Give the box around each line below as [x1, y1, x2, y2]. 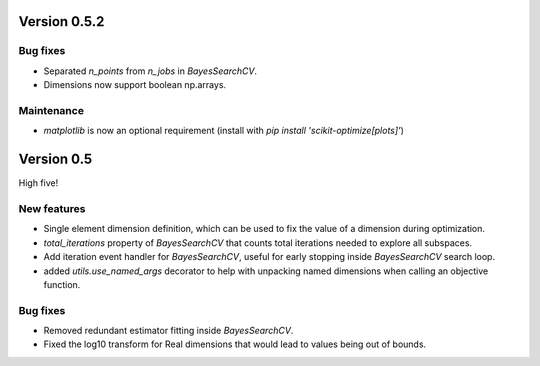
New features [18, 201, 86, 215]
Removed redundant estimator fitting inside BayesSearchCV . [43, 325, 294, 337]
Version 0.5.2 [18, 13, 105, 30]
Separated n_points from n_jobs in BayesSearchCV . [43, 65, 258, 77]
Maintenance [18, 103, 85, 117]
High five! [18, 177, 59, 189]
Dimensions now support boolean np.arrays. [43, 79, 227, 91]
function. [43, 278, 81, 290]
